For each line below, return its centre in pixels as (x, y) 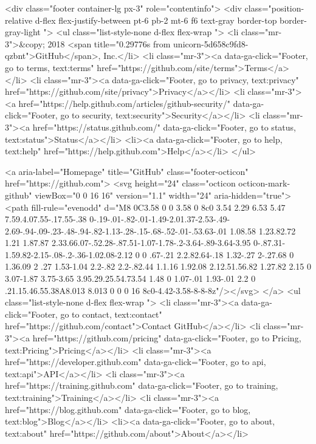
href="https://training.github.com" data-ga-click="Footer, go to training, (142, 385)
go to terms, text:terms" (50, 67)
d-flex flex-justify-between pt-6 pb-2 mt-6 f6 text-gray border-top (156, 20)
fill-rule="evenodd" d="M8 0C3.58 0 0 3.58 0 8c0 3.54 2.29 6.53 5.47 (158, 207)
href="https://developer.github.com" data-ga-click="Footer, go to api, (136, 362)
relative (19, 20)
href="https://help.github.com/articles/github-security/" (124, 103)
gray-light (23, 32)
